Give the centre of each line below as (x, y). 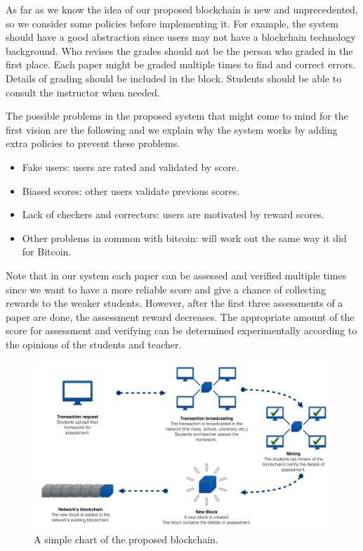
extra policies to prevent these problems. (93, 143)
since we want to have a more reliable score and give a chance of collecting (166, 289)
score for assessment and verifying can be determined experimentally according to (181, 330)
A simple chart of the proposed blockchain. (126, 539)
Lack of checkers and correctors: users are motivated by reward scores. (173, 214)
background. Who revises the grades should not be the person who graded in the (179, 50)
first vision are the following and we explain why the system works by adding (172, 129)
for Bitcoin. (47, 252)
